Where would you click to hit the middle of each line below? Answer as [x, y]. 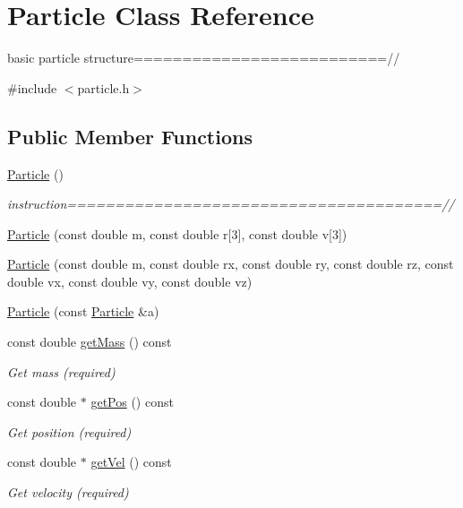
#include [32, 87]
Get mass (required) [61, 371]
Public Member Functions [130, 136]
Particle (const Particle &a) [83, 311]
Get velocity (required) [68, 492]
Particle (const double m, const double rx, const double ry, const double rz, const [231, 264]
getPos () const [132, 402]
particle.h [103, 87]
